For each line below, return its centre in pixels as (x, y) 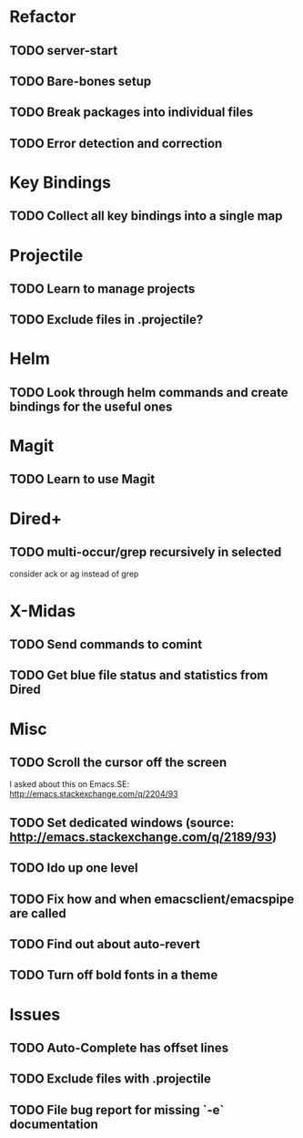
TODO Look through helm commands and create (149, 393)
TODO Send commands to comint (106, 645)
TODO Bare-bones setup (81, 81)
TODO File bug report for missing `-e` (117, 1110)
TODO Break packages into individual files (131, 113)
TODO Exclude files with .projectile (111, 1079)
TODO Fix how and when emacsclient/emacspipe (152, 899)
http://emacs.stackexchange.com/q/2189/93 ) (143, 837)
